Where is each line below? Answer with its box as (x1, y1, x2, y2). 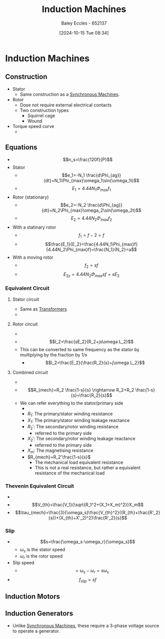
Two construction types (19, 107, 69, 113)
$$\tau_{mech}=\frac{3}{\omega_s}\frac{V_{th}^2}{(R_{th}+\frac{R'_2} (15, 510, 160, 516)
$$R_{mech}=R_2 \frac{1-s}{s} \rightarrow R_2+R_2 (27, 387, 134, 393)
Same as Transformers (19, 306, 67, 312)
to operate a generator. (12, 628, 60, 634)
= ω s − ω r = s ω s (75, 568, 109, 575)
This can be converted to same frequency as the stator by (19, 346, 140, 352)
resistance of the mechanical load (34, 470, 105, 476)
